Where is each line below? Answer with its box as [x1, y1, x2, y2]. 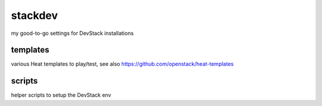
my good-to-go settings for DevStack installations [11, 30, 134, 37]
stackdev [11, 9, 58, 22]
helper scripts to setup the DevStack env [11, 92, 112, 99]
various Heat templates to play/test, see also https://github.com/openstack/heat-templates [11, 60, 234, 68]
